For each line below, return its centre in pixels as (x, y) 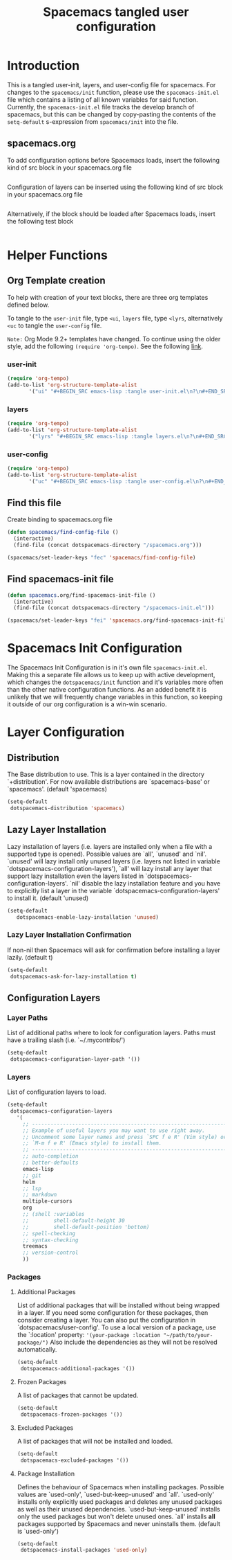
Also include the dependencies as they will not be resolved (134, 1342)
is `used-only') (38, 1531)
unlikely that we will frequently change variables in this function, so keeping (115, 697)
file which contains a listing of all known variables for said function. (103, 99)
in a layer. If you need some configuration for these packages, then (113, 1313)
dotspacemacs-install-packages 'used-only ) (84, 1550)
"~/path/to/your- (188, 1336)
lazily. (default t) (30, 957)
